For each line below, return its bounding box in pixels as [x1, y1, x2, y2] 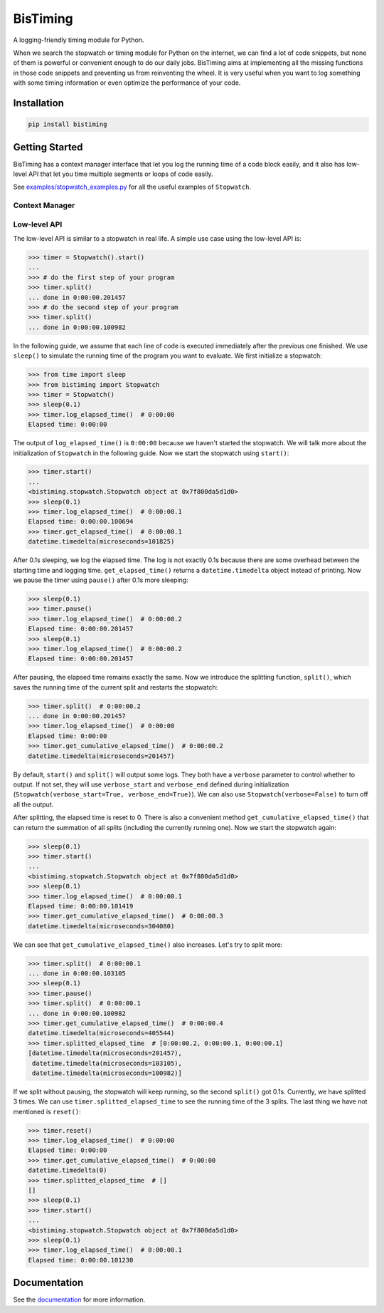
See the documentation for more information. [13, 1295, 146, 1304]
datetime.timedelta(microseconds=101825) [28, 538, 175, 546]
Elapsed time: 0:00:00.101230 [28, 1256, 134, 1264]
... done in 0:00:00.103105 [28, 970, 126, 977]
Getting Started [13, 141, 83, 153]
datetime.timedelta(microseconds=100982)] [32, 1069, 183, 1077]
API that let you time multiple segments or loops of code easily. [28, 170, 213, 178]
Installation [13, 97, 64, 109]
